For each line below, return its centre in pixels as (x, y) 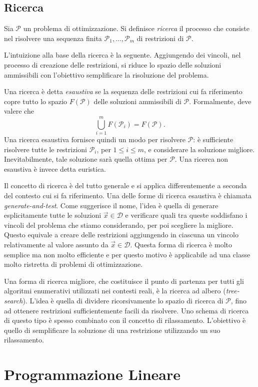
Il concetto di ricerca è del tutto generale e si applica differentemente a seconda (125, 185)
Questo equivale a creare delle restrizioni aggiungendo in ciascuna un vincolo (121, 235)
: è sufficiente (213, 139)
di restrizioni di (160, 38)
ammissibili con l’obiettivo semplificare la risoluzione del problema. (106, 74)
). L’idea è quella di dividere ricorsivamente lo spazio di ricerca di (123, 300)
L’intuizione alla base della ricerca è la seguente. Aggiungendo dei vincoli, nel (122, 55)
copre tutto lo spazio (36, 101)
